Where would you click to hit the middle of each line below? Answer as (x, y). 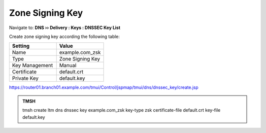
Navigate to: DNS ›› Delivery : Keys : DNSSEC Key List (65, 28)
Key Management (33, 66)
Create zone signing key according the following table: (65, 36)
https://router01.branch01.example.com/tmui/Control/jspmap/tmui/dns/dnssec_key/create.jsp (104, 87)
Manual (68, 66)
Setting (21, 46)
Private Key (25, 78)
